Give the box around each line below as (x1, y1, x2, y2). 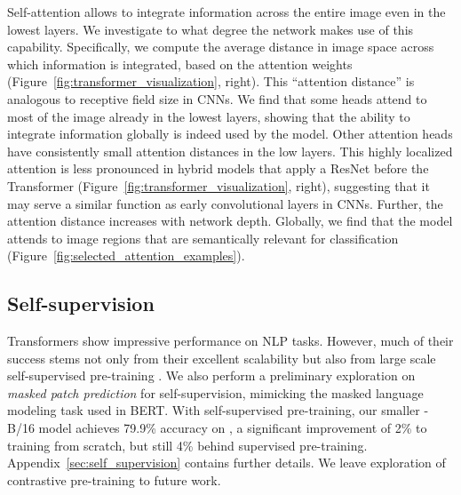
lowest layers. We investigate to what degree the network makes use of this (7, 20, 414, 38)
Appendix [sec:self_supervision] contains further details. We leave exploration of (7, 453, 446, 472)
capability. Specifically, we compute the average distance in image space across (7, 37, 434, 56)
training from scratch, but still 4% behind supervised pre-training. (7, 435, 368, 454)
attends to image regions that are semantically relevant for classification (7, 228, 399, 247)
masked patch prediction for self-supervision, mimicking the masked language (7, 383, 424, 402)
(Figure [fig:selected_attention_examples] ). (7, 246, 245, 265)
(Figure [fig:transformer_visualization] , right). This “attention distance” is (7, 72, 415, 91)
